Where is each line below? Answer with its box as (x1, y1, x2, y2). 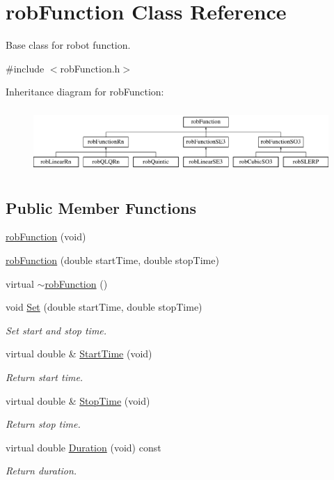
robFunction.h (60, 61, 120, 75)
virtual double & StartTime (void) (6, 346, 152, 361)
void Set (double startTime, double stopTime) (6, 300, 202, 314)
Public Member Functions (6, 196, 196, 218)
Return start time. (6, 369, 83, 384)
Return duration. (6, 463, 77, 478)
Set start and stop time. (6, 323, 107, 337)
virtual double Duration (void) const (6, 440, 161, 454)
